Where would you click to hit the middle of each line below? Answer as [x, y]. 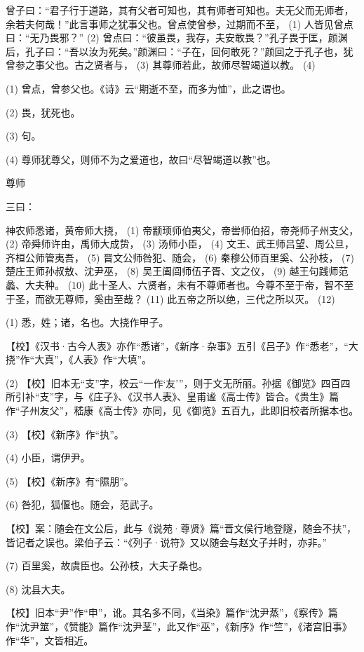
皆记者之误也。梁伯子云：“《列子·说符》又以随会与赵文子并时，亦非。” [167, 542]
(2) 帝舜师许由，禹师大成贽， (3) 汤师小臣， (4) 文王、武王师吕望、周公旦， [180, 244]
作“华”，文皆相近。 [50, 640]
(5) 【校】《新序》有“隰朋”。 [70, 481]
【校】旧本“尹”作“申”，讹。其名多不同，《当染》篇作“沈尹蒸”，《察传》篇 [172, 612]
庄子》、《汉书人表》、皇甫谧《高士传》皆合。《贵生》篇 [216, 396]
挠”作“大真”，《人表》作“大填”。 [79, 359]
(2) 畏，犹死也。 [43, 112]
